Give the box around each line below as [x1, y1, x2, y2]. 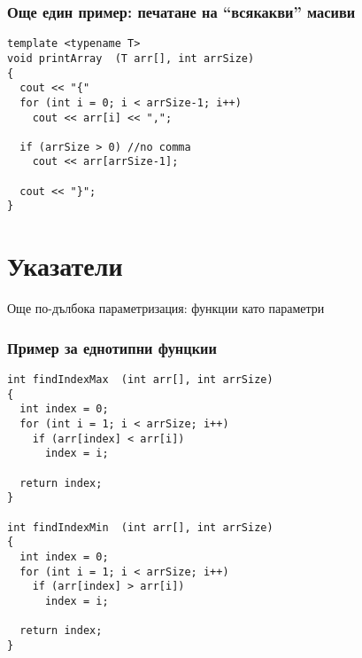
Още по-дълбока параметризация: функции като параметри [7, 299, 325, 317]
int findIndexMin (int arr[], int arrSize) [7, 521, 273, 534]
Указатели [7, 247, 123, 284]
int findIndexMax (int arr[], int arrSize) [7, 373, 273, 387]
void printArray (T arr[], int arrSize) [7, 51, 255, 65]
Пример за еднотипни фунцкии [7, 336, 217, 358]
